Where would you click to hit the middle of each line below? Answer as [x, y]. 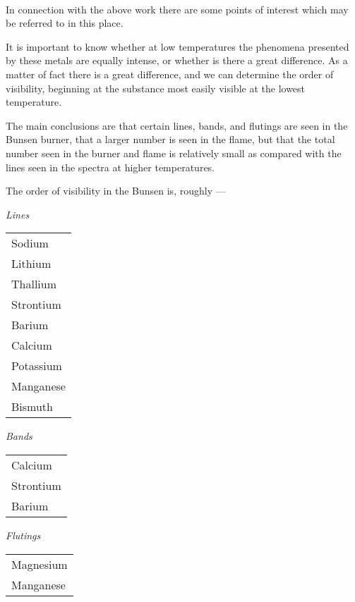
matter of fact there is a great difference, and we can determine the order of [170, 74]
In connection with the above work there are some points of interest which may [177, 9]
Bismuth [32, 407]
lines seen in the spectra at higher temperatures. [110, 167]
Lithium [31, 264]
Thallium [34, 284]
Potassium [37, 366]
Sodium [30, 243]
